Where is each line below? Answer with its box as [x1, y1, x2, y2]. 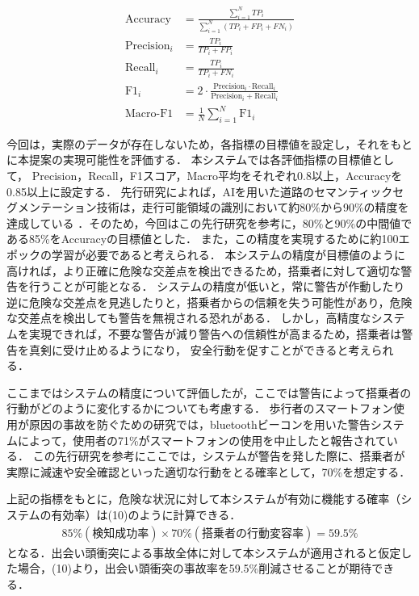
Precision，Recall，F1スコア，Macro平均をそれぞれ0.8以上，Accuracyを [31, 167, 403, 184]
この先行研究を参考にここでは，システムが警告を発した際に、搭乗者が [32, 447, 405, 464]
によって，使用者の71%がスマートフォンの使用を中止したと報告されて [17, 431, 387, 448]
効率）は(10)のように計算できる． [62, 506, 241, 523]
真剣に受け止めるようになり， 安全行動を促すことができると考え [28, 341, 371, 358]
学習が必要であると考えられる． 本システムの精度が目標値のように [51, 246, 406, 263]
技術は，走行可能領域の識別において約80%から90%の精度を [96, 199, 409, 216]
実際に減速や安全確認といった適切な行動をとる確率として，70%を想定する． [6, 463, 411, 480]
